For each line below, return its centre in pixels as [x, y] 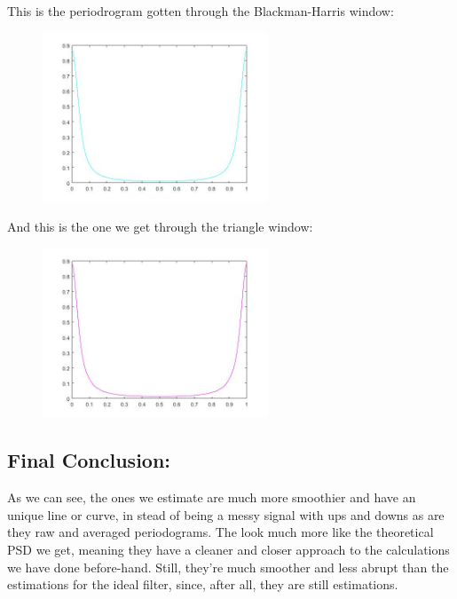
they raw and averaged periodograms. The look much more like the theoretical [221, 532]
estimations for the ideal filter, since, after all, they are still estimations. [203, 584]
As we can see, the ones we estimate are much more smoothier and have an [212, 497]
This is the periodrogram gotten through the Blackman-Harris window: [201, 11]
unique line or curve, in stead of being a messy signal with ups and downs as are [226, 514]
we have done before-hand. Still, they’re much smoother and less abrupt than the [228, 567]
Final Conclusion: [89, 460]
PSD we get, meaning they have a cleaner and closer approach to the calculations [228, 549]
